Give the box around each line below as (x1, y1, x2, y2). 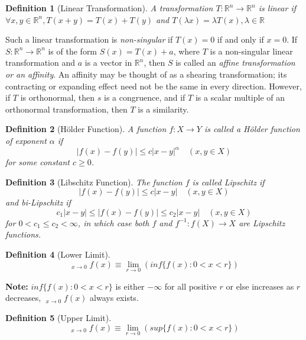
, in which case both (77, 216, 149, 229)
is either (115, 280, 145, 292)
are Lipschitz (239, 216, 285, 229)
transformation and (5, 56, 76, 69)
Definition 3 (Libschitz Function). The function (5, 175, 183, 188)
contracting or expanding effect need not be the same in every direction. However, (5, 79, 302, 92)
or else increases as (226, 280, 294, 292)
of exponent (5, 134, 47, 146)
